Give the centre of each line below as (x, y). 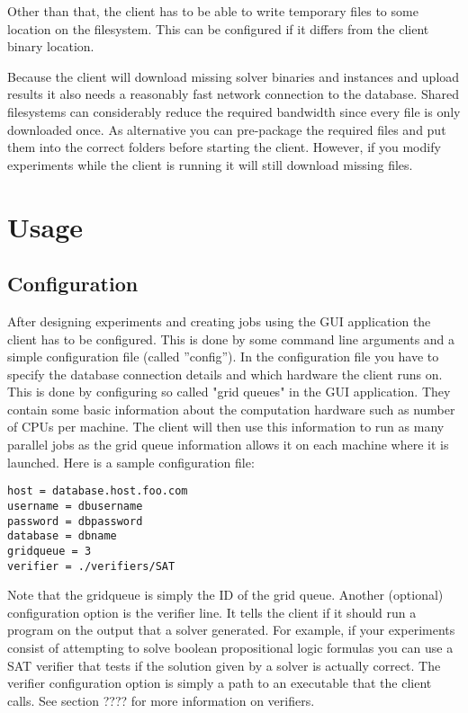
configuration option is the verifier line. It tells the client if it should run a (212, 612)
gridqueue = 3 (49, 551)
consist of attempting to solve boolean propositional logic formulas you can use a (230, 647)
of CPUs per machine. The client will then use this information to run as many (226, 427)
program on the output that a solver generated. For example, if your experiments (231, 630)
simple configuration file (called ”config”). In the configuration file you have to (223, 356)
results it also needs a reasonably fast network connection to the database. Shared (233, 94)
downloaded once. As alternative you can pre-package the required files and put (227, 129)
